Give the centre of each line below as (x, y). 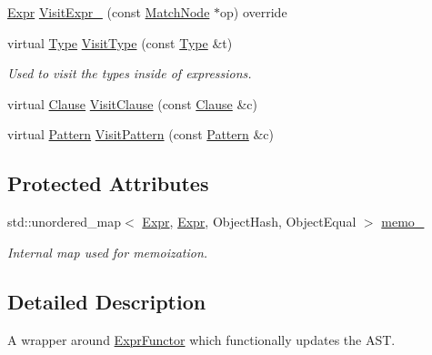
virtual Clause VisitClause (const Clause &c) (133, 103)
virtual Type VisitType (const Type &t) (120, 42)
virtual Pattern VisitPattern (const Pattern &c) (141, 134)
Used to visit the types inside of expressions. (130, 73)
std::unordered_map (65, 222)
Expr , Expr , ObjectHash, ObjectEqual (249, 222)
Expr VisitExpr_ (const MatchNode (109, 12)
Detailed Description (107, 301)
